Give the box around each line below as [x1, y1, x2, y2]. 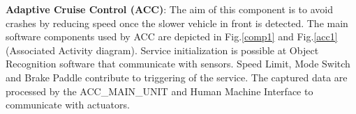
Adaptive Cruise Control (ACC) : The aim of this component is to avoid [6, 2, 333, 16]
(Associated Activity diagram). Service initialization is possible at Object [6, 42, 319, 57]
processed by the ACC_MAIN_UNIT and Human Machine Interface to [6, 83, 313, 98]
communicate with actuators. [6, 97, 130, 112]
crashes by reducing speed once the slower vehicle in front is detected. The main [6, 15, 348, 30]
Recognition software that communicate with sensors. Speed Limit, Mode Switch [6, 56, 350, 71]
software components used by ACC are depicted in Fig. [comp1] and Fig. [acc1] [6, 29, 338, 44]
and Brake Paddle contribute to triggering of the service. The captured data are [6, 70, 348, 84]
